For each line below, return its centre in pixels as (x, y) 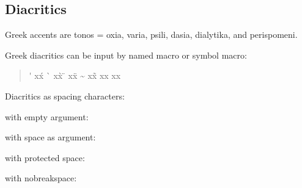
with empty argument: (47, 116)
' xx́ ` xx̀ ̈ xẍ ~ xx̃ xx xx (75, 75)
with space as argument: (50, 137)
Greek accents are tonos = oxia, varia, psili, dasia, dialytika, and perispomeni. (151, 34)
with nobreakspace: (41, 178)
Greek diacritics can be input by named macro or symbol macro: (126, 55)
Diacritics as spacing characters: (65, 96)
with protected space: (45, 157)
